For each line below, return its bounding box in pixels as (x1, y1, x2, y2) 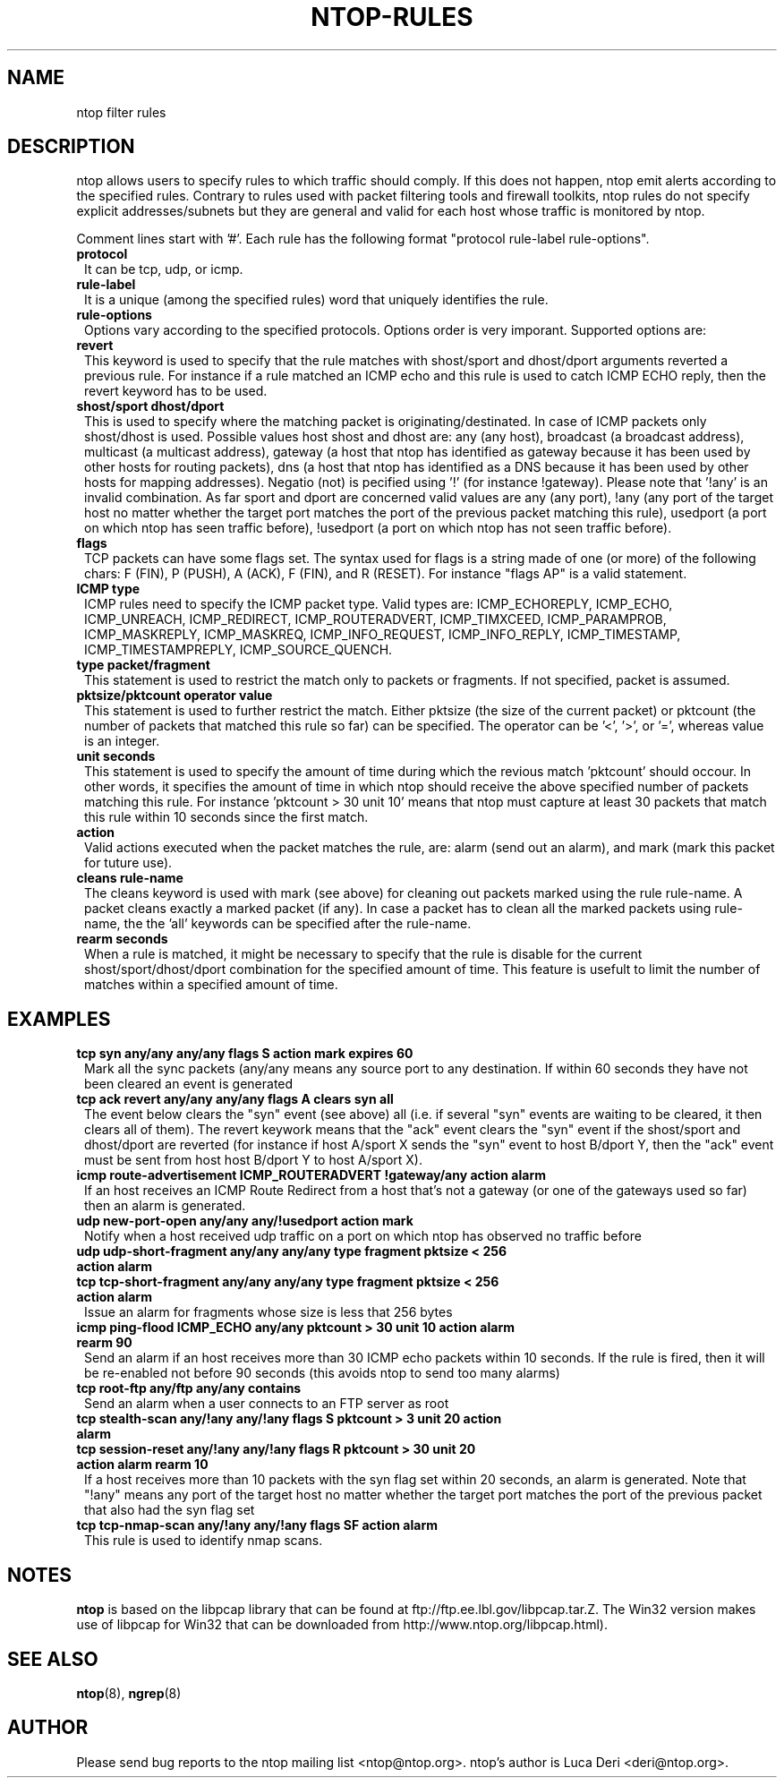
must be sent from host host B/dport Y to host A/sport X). (84, 1152, 423, 1168)
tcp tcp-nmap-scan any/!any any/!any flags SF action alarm (76, 1517, 438, 1533)
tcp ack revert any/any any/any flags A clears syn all (76, 1091, 394, 1107)
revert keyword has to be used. (84, 383, 268, 399)
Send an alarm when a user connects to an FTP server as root (84, 1396, 449, 1412)
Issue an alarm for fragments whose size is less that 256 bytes (84, 1304, 453, 1320)
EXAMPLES (7, 1007, 111, 1030)
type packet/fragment (76, 657, 210, 673)
